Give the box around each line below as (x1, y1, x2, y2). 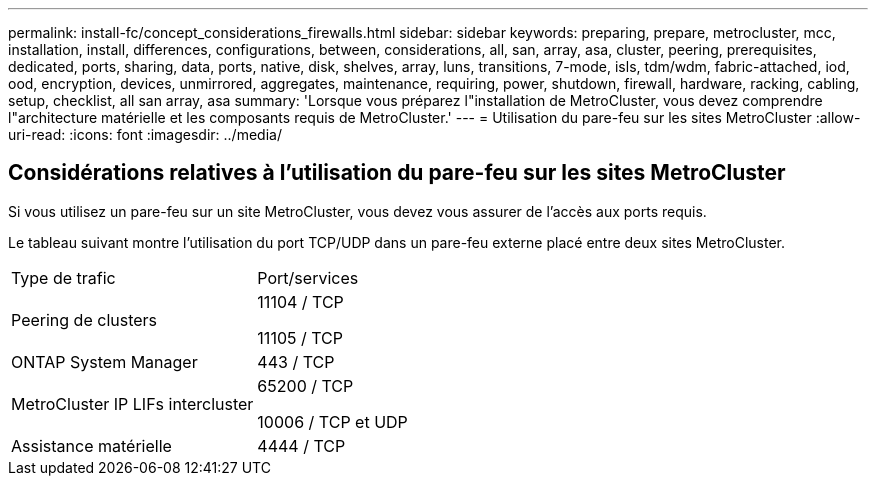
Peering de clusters (11, 309, 158, 330)
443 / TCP (257, 351, 335, 372)
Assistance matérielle (11, 435, 172, 456)
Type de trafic (11, 267, 116, 288)
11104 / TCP (257, 291, 344, 312)
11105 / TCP (257, 327, 343, 348)
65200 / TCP (257, 375, 354, 396)
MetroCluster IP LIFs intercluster (11, 393, 254, 414)
